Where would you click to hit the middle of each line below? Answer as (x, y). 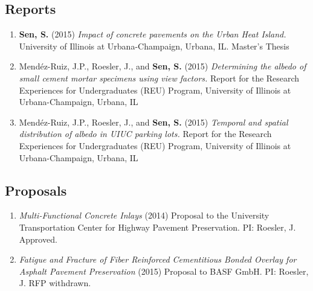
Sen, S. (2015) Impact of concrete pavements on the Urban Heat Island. (153, 34)
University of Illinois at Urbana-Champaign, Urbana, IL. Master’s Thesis (154, 46)
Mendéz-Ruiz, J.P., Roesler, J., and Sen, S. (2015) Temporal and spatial (153, 122)
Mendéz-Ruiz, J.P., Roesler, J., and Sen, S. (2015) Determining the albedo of (163, 66)
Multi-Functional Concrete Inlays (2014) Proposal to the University (144, 215)
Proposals (36, 190)
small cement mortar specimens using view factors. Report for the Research (159, 78)
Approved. (38, 239)
